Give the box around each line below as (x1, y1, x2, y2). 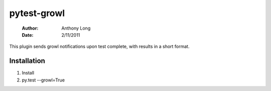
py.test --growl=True (22, 77, 65, 83)
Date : (22, 32, 34, 38)
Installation (9, 57, 45, 65)
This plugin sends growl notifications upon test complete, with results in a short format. (9, 43, 190, 50)
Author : (22, 25, 39, 31)
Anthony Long (61, 25, 91, 31)
